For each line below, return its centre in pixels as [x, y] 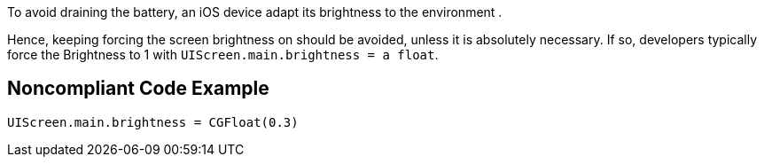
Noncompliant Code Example [138, 89]
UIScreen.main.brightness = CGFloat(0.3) [153, 122]
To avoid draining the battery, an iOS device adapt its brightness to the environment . [255, 12]
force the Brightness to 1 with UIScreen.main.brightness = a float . [223, 55]
